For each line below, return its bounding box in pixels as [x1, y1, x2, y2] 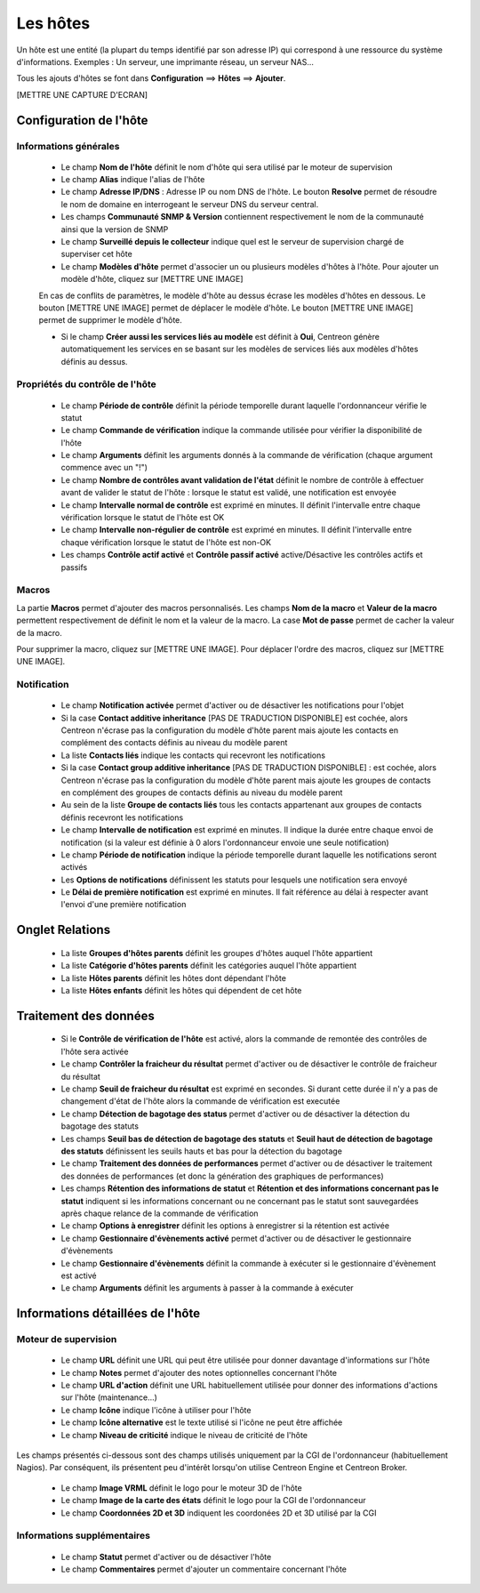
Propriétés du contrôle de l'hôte [16, 378, 156, 390]
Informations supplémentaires [16, 1530, 151, 1542]
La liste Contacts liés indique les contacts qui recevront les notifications [60, 750, 326, 760]
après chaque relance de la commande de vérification [60, 1208, 259, 1219]
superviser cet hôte [60, 249, 132, 260]
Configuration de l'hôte [16, 112, 148, 128]
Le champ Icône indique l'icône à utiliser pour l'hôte [60, 1404, 252, 1415]
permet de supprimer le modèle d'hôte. [38, 315, 182, 326]
